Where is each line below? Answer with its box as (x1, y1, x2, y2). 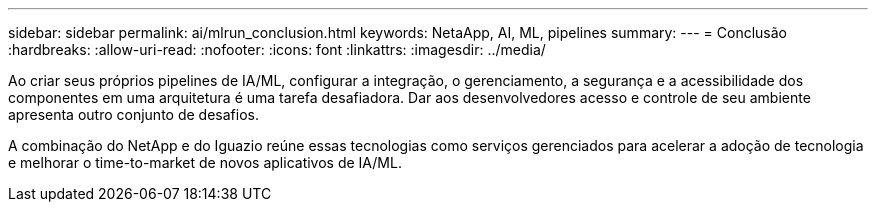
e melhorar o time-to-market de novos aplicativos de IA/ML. (8, 154, 402, 171)
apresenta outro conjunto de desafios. (8, 106, 259, 123)
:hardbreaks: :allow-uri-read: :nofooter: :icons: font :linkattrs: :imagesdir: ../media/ (8, 41, 546, 58)
